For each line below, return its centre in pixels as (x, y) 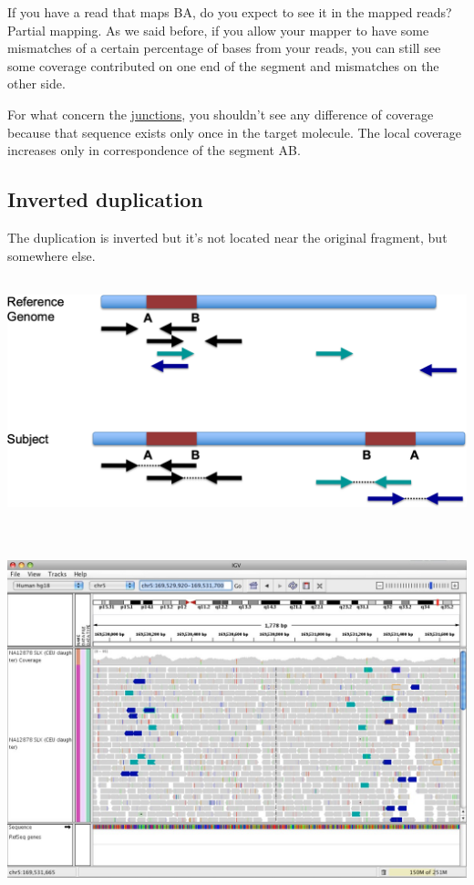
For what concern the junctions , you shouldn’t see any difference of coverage (221, 114)
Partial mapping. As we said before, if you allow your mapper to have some (218, 30)
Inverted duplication (105, 199)
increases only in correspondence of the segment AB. (154, 150)
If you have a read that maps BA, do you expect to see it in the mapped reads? (230, 12)
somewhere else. (52, 255)
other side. (36, 83)
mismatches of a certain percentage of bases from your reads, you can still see (224, 48)
